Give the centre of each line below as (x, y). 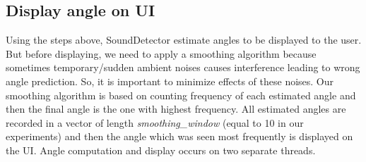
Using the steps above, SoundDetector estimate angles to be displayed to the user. (184, 40)
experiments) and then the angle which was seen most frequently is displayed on (179, 136)
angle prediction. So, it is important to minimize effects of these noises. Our (170, 81)
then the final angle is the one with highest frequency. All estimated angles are (176, 109)
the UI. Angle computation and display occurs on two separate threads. (161, 150)
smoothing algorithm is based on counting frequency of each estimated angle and (181, 95)
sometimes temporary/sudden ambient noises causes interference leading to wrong (183, 67)
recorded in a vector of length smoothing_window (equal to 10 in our (155, 122)
